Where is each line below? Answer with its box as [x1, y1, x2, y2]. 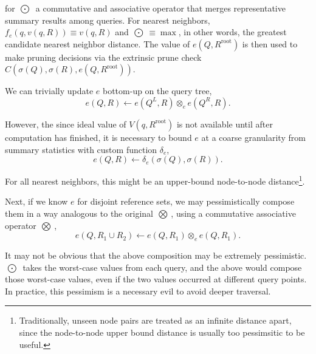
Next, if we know [5, 195, 68, 208]
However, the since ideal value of [5, 117, 126, 130]
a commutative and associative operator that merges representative [35, 2, 286, 14]
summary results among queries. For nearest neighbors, [5, 13, 210, 26]
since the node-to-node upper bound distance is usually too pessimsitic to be [19, 325, 305, 338]
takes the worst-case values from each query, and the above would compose [22, 260, 302, 273]
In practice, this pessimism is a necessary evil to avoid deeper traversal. [5, 284, 271, 297]
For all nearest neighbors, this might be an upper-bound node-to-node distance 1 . [5, 173, 305, 187]
